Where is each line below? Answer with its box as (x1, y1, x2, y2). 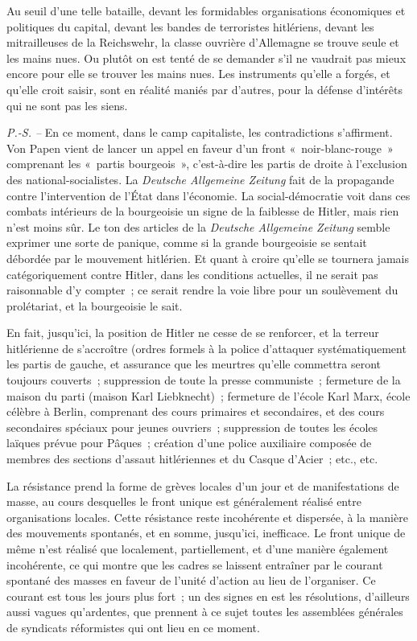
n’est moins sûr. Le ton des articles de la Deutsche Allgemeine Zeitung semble (6, 218, 390, 235)
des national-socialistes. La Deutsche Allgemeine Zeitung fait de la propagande (6, 171, 394, 187)
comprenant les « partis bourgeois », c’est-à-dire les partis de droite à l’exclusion (6, 155, 407, 172)
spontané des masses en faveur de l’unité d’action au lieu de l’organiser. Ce (6, 572, 376, 589)
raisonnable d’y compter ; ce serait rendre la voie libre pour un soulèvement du (6, 281, 398, 298)
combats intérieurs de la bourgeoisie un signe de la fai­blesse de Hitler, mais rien (6, 203, 399, 220)
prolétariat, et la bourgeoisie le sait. (6, 297, 183, 314)
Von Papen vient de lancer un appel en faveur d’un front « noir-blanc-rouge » (6, 139, 394, 156)
